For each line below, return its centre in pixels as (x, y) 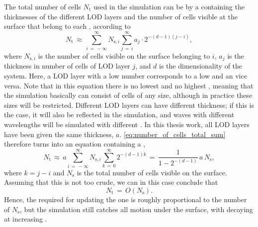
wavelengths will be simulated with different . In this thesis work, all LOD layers (127, 124)
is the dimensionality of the (201, 66)
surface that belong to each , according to (67, 26)
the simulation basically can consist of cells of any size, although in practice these (128, 95)
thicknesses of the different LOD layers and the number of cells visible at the (121, 16)
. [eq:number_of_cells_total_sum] (172, 134)
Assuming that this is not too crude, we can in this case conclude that (111, 182)
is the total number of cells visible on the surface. (152, 172)
